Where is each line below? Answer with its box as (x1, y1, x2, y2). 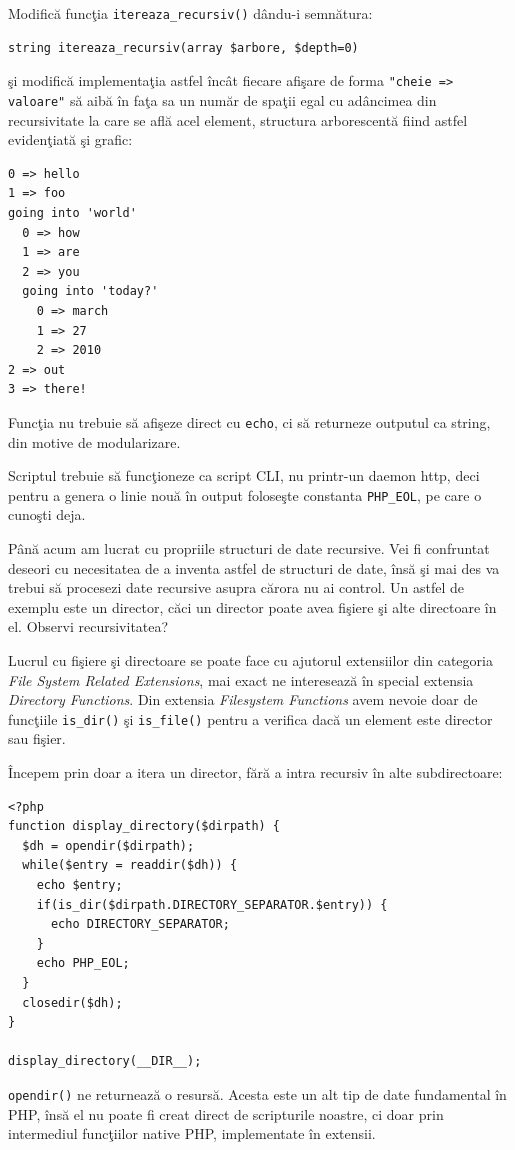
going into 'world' (8, 205, 137, 220)
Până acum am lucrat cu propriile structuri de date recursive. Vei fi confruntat (8, 537, 490, 558)
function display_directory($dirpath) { (8, 819, 281, 834)
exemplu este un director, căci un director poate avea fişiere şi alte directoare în (8, 596, 497, 617)
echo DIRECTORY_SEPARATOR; (50, 917, 230, 932)
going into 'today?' (22, 284, 159, 299)
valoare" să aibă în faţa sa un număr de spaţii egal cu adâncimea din (8, 89, 437, 110)
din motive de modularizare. (8, 431, 181, 452)
